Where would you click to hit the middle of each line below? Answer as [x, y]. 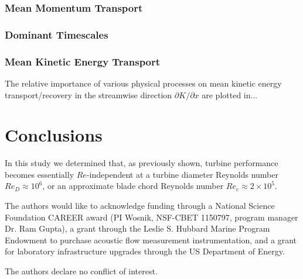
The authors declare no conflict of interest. [81, 271]
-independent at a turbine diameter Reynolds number [182, 174]
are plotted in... [230, 94]
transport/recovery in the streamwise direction [88, 94]
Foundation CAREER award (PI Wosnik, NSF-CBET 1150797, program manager [151, 217]
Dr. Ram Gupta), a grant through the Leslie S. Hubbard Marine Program [137, 228]
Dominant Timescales [57, 34]
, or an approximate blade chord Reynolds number [133, 186]
